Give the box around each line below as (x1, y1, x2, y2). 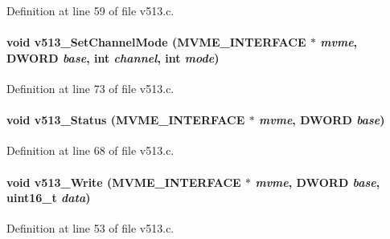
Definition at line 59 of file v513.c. (6, 2, 174, 18)
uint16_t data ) (6, 189, 91, 206)
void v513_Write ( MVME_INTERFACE (6, 173, 241, 190)
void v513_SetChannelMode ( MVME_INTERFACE (6, 34, 306, 51)
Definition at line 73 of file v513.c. (6, 79, 174, 96)
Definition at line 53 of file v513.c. (6, 220, 174, 237)
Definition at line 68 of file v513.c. (6, 142, 174, 159)
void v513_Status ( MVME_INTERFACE (6, 111, 245, 128)
